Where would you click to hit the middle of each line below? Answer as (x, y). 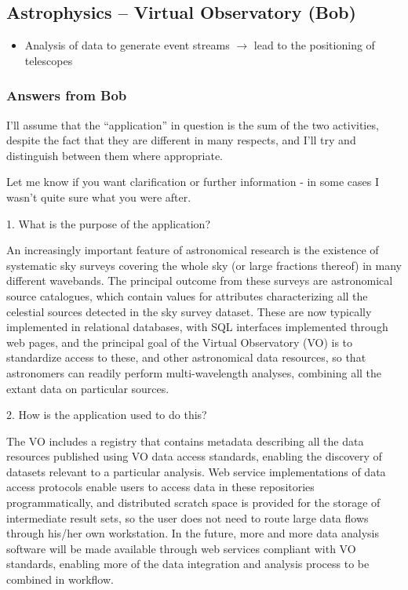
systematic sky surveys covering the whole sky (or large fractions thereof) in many (204, 265)
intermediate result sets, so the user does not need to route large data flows (188, 517)
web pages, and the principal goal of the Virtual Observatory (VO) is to (180, 342)
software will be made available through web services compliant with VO (181, 548)
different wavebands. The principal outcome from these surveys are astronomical (200, 280)
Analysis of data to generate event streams (127, 45)
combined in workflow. (60, 579)
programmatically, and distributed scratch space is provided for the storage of (193, 503)
